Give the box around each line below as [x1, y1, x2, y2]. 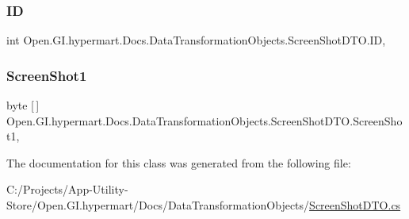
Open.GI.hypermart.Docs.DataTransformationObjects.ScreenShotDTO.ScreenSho [6, 112, 403, 129]
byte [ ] [6, 97, 40, 113]
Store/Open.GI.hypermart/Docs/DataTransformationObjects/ [6, 197, 310, 213]
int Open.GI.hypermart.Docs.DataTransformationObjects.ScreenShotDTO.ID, [6, 32, 386, 48]
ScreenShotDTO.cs [309, 197, 401, 213]
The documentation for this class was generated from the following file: [6, 154, 351, 171]
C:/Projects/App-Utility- [6, 181, 128, 198]
